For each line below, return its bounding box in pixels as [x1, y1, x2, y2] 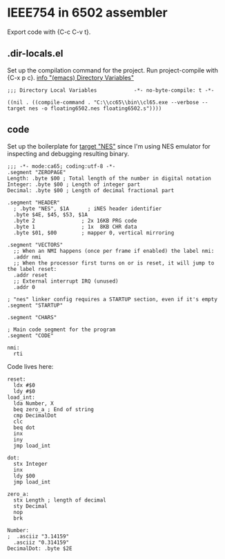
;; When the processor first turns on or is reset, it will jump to [13, 259, 215, 267]
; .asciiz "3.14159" [7, 533, 70, 540]
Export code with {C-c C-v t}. [7, 28, 91, 36]
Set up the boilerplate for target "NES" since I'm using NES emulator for [7, 142, 211, 150]
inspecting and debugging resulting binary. [7, 149, 130, 158]
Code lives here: [7, 362, 54, 370]
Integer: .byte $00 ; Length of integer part [7, 181, 140, 188]
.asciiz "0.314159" [13, 539, 70, 546]
